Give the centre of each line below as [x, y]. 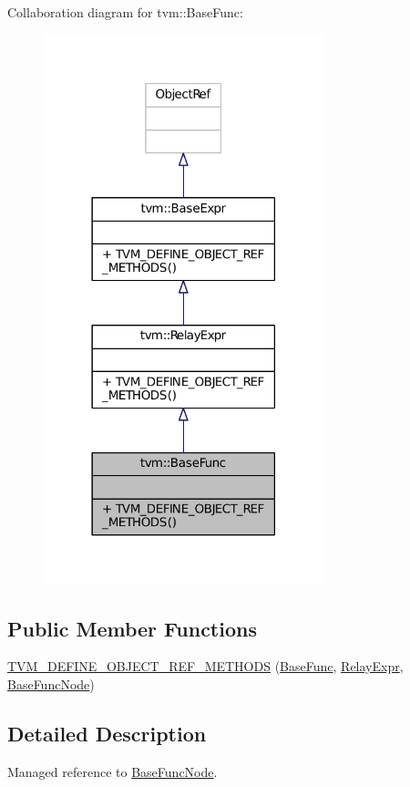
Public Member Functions [132, 628]
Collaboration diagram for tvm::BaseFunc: [125, 12]
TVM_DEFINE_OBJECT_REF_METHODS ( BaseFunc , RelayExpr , [205, 666]
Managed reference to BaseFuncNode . [113, 771]
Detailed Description [107, 734]
